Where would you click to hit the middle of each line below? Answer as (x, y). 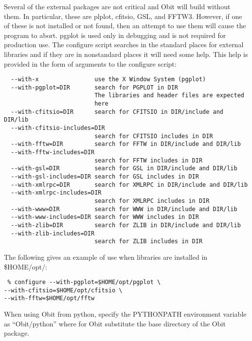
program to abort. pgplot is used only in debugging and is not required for (115, 35)
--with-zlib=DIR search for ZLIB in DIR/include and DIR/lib (126, 225)
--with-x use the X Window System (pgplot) (108, 80)
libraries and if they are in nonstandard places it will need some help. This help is (126, 54)
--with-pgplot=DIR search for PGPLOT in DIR (94, 87)
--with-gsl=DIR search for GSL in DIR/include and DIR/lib (124, 169)
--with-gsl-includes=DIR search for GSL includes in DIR (105, 177)
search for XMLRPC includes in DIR (152, 201)
